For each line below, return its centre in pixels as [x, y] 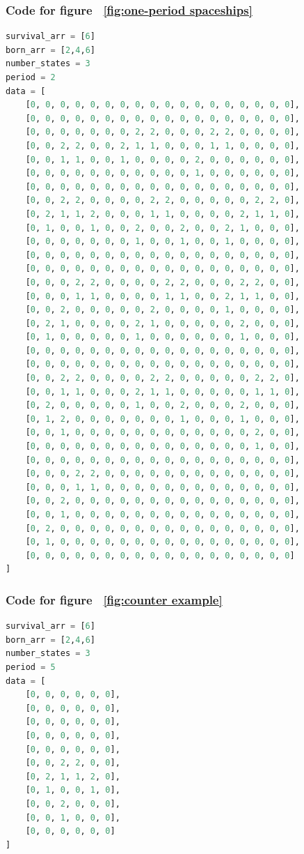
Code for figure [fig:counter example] [114, 599]
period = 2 [31, 77]
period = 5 [31, 667]
